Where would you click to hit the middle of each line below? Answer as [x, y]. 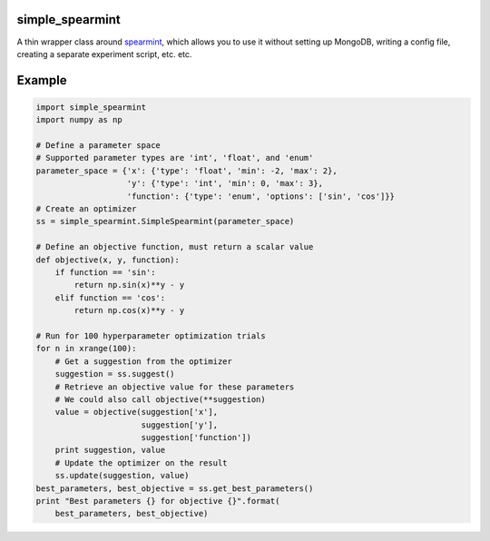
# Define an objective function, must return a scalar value [175, 247]
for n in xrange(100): [86, 349]
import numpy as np [79, 120]
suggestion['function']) [196, 438]
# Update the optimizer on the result [141, 462]
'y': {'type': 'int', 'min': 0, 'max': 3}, [225, 183]
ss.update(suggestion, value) [122, 476]
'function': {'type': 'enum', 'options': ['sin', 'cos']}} [260, 196]
